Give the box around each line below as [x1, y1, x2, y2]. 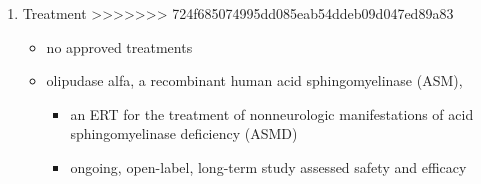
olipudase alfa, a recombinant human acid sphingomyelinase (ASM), [46, 70, 463, 91]
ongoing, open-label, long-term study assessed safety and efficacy [70, 156, 467, 177]
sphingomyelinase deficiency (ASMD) [70, 123, 298, 144]
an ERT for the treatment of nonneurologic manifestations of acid [70, 103, 474, 124]
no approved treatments [46, 36, 193, 57]
